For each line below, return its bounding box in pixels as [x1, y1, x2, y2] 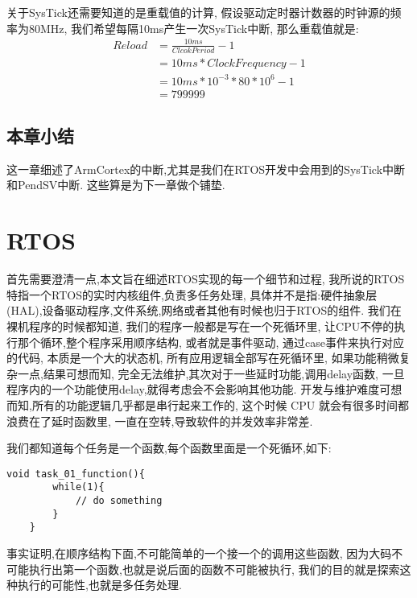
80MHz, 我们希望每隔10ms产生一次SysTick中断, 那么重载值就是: [28, 19, 359, 36]
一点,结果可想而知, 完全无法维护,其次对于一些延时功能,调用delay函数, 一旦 [17, 365, 405, 381]
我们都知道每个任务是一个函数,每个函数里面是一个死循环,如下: [6, 439, 332, 456]
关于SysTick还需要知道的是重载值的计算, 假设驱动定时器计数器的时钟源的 [6, 4, 390, 20]
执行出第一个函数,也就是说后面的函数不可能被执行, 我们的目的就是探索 [28, 560, 400, 577]
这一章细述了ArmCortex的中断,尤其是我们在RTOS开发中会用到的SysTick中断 [6, 160, 406, 177]
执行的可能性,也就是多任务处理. [17, 576, 182, 593]
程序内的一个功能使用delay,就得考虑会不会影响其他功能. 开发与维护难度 [6, 381, 380, 398]
